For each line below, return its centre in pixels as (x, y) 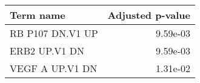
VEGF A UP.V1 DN (54, 68)
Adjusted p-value (149, 15)
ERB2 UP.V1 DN (47, 51)
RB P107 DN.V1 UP (54, 33)
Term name (38, 15)
